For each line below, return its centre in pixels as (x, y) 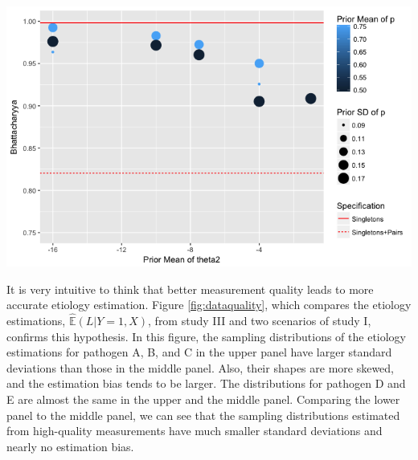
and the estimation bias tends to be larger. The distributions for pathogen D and (206, 383)
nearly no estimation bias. (70, 446)
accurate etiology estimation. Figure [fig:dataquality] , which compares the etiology (209, 305)
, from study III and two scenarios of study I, (260, 320)
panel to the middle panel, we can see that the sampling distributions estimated (203, 415)
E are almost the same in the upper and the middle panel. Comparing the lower (203, 399)
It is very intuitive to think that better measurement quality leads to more (190, 289)
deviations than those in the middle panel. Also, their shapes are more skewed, (201, 367)
